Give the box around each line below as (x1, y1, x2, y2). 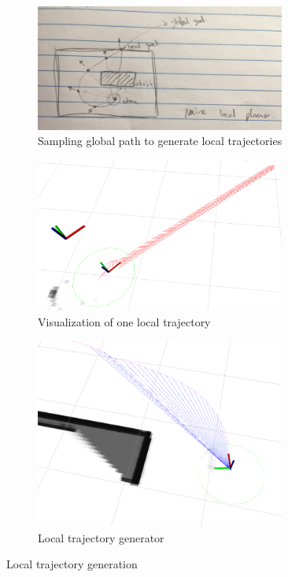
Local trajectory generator (38, 529, 164, 545)
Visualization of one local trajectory (38, 313, 211, 329)
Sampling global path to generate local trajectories (38, 132, 282, 149)
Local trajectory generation (6, 556, 138, 572)
